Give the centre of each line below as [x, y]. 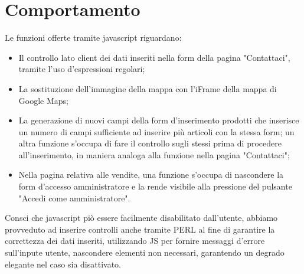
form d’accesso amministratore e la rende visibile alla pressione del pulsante [155, 186]
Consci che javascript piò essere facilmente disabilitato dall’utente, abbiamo [141, 218]
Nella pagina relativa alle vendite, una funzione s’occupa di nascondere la [151, 174]
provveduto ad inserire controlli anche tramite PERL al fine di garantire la [140, 229]
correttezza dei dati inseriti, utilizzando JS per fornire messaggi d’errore [135, 241]
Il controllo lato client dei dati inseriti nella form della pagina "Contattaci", [154, 57]
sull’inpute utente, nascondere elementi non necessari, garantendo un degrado [145, 252]
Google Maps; [43, 100]
